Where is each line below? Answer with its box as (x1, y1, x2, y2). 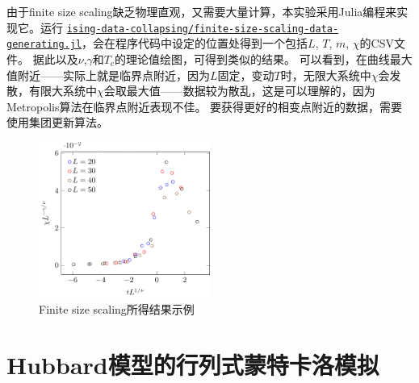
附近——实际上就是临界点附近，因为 (17, 66, 210, 83)
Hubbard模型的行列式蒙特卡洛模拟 (6, 348, 379, 381)
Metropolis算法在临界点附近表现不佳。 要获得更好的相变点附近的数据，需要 (6, 98, 403, 114)
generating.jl (6, 39, 82, 51)
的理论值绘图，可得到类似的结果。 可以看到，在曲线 (115, 50, 390, 67)
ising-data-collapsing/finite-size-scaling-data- (66, 23, 339, 35)
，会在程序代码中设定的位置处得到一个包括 (82, 35, 308, 52)
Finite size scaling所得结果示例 (39, 300, 195, 317)
